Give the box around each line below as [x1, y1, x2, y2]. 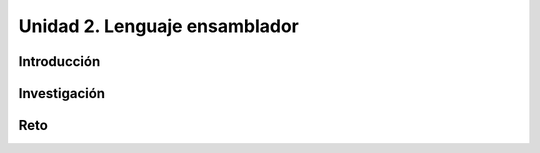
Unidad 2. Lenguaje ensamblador [18, 15, 299, 37]
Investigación [18, 85, 105, 102]
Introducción [18, 53, 101, 70]
